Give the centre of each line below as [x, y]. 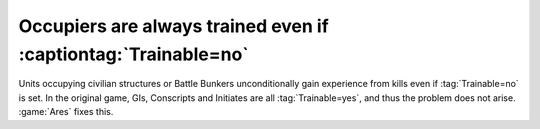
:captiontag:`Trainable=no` [133, 54]
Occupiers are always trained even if [173, 26]
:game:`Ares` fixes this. [66, 112]
